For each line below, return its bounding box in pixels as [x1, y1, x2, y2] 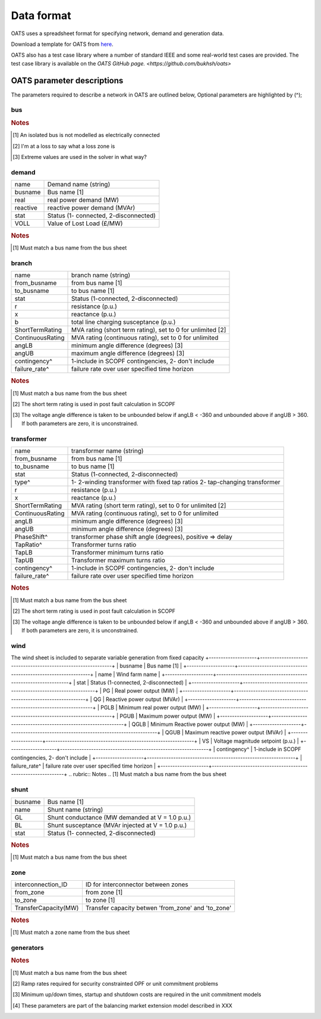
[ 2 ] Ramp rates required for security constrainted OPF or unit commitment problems [12, 980, 218, 987]
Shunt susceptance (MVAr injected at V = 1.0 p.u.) [47, 821, 187, 829]
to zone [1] [85, 896, 115, 905]
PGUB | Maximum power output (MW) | [119, 712, 216, 719]
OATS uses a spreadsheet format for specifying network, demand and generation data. [11, 30, 224, 37]
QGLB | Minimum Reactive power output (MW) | [131, 721, 248, 728]
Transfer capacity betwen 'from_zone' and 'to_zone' [85, 904, 232, 912]
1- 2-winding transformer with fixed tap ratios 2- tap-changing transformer [71, 478, 281, 486]
